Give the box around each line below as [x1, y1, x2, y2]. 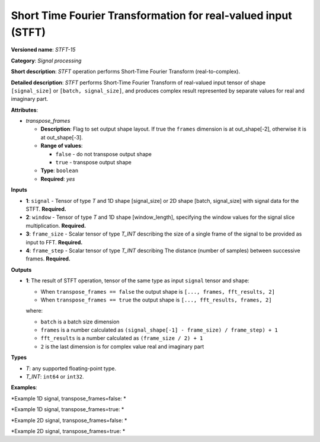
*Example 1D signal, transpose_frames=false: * [11, 395, 127, 402]
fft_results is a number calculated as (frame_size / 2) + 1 [40, 335, 203, 342]
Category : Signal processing [11, 57, 82, 64]
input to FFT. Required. [25, 239, 83, 246]
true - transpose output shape [55, 159, 132, 166]
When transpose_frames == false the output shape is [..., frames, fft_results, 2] [40, 288, 276, 295]
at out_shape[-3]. [40, 133, 83, 141]
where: [25, 307, 43, 314]
